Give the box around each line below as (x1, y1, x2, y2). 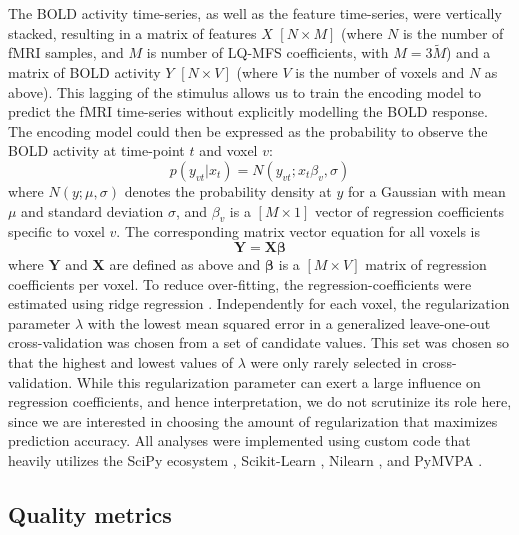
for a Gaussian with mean (347, 180, 506, 201)
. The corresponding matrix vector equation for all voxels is (116, 221, 481, 242)
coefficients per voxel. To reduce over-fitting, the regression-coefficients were (8, 273, 472, 294)
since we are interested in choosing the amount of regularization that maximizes (8, 410, 498, 431)
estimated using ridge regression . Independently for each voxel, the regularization (8, 293, 510, 314)
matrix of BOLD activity (8, 62, 161, 82)
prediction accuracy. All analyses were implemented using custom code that (8, 430, 471, 451)
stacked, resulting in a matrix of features (8, 22, 257, 43)
